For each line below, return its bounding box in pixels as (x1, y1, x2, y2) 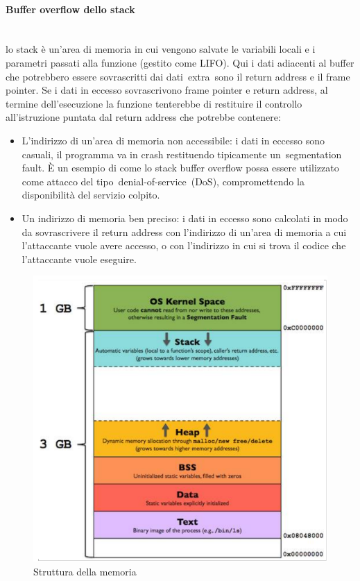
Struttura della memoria (33, 564, 137, 578)
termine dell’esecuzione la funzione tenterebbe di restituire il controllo (6, 96, 302, 110)
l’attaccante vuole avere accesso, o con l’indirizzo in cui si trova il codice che (22, 238, 346, 253)
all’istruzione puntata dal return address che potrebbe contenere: (6, 110, 281, 124)
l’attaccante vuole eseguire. (22, 251, 137, 266)
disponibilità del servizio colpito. (22, 187, 160, 202)
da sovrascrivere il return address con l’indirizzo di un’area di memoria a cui (22, 224, 347, 239)
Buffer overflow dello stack (6, 1, 135, 16)
